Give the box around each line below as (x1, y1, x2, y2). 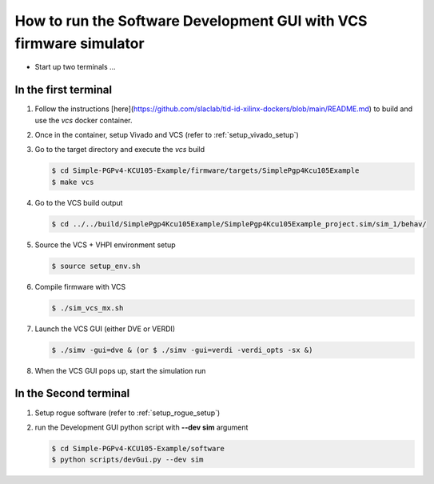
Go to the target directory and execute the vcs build (34, 145, 205, 154)
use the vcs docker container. (34, 115, 133, 125)
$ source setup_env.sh (51, 261, 141, 270)
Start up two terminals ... (34, 62, 116, 72)
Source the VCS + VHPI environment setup (34, 240, 176, 250)
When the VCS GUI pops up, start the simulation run (34, 366, 206, 375)
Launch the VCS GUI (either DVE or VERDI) (34, 324, 176, 334)
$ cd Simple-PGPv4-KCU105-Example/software (51, 444, 225, 453)
